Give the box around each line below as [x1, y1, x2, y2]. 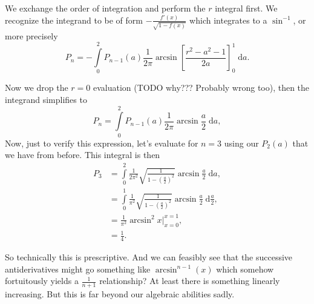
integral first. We [215, 2, 278, 14]
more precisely [5, 29, 58, 42]
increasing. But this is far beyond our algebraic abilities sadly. [5, 287, 235, 300]
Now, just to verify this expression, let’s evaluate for [5, 136, 198, 149]
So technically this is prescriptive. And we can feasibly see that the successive [5, 250, 293, 263]
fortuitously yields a [5, 274, 79, 287]
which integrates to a [189, 13, 267, 26]
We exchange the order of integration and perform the [5, 2, 206, 14]
